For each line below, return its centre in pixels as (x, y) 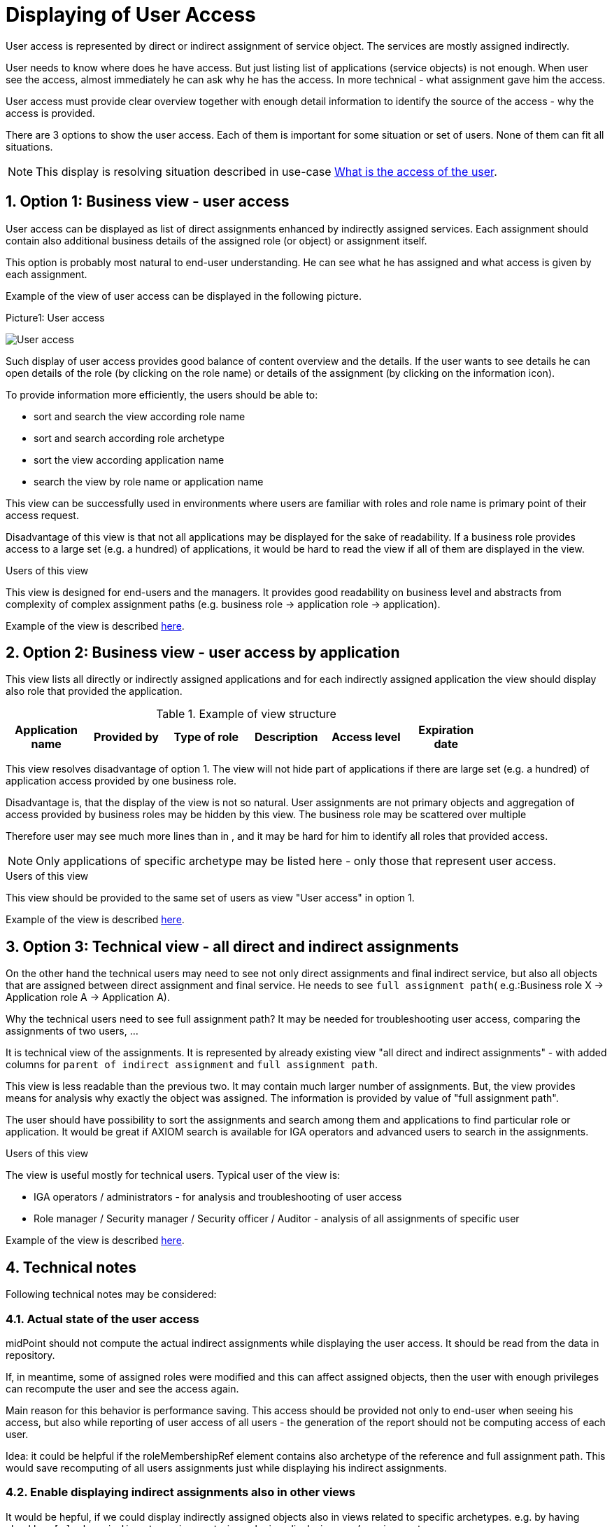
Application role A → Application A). (88, 997)
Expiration (446, 730)
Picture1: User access (55, 317)
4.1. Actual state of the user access (102, 1319)
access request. (42, 515)
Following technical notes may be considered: (111, 1294)
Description (286, 737)
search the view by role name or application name (149, 481)
